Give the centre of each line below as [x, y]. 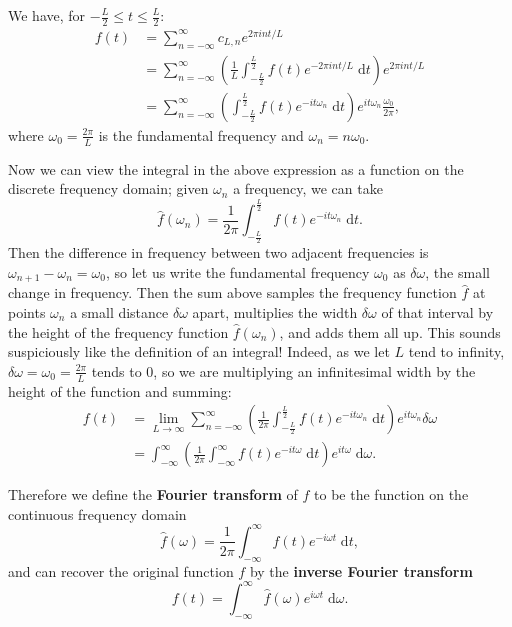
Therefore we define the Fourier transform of [153, 494]
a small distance [119, 311]
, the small [457, 271]
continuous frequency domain [97, 513]
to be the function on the [391, 494]
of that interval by [437, 311]
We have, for [47, 15]
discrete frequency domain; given [108, 188]
